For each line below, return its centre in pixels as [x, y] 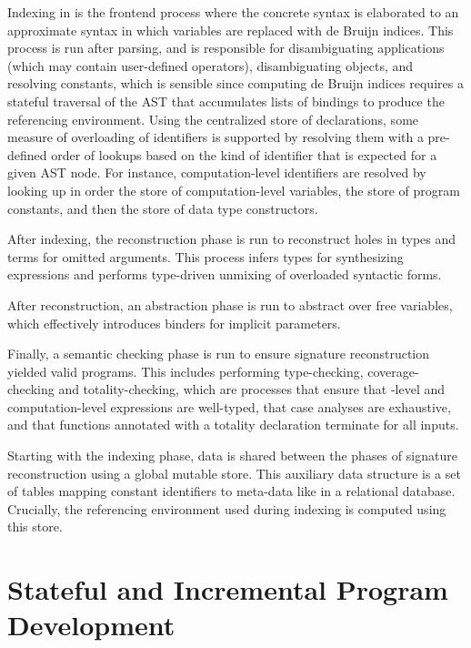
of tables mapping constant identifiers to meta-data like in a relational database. [231, 491]
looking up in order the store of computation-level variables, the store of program [234, 190]
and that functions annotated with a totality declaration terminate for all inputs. [233, 425]
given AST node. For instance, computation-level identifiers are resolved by [217, 172]
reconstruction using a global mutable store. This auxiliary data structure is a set [234, 473]
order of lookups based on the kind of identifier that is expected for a [244, 154]
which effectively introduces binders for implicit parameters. [174, 323]
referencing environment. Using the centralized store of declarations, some [213, 119]
